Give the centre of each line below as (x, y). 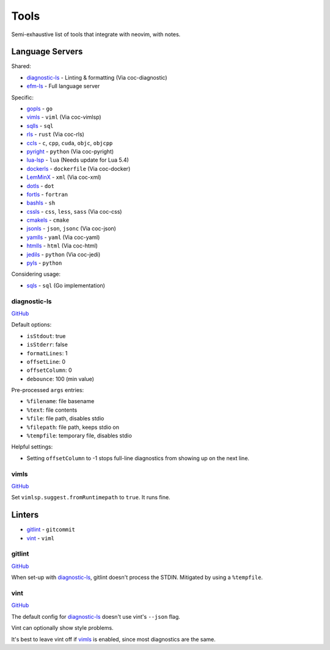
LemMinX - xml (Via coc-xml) (64, 177)
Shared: (21, 66)
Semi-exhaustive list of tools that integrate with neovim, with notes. (96, 34)
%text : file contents (52, 410)
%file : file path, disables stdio (65, 418)
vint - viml (41, 538)
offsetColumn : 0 (49, 370)
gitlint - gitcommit (51, 529)
